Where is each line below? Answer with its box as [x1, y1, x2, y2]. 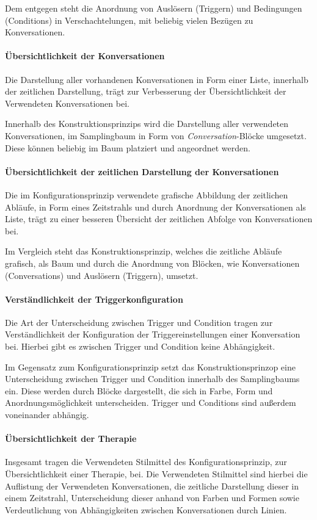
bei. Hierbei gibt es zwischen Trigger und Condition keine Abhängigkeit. [5, 340, 275, 353]
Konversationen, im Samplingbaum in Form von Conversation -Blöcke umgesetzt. [5, 129, 307, 142]
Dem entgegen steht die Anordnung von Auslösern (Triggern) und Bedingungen [5, 2, 302, 14]
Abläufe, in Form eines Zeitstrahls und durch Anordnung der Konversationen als [5, 200, 306, 213]
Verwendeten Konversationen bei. [5, 96, 129, 109]
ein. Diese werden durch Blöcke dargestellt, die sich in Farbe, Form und [5, 384, 273, 397]
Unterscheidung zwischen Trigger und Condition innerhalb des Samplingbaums [5, 372, 300, 385]
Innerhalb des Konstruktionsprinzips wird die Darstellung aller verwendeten [5, 117, 289, 130]
